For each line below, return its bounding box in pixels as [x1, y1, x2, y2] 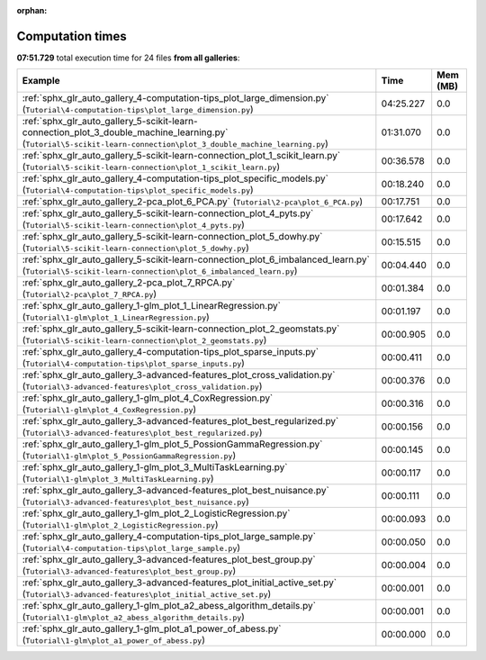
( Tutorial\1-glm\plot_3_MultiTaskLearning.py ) [22, 473, 215, 485]
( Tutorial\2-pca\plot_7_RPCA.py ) [22, 288, 157, 301]
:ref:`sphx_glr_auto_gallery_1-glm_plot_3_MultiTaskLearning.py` [22, 461, 288, 474]
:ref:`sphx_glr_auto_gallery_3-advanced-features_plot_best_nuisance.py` [22, 484, 330, 497]
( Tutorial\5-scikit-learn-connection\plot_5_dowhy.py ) [22, 241, 249, 254]
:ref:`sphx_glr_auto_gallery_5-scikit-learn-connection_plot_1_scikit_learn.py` [22, 149, 341, 162]
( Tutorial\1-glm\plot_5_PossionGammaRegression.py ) [22, 449, 237, 462]
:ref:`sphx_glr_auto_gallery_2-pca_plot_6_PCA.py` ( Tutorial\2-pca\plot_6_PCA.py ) [22, 195, 364, 208]
